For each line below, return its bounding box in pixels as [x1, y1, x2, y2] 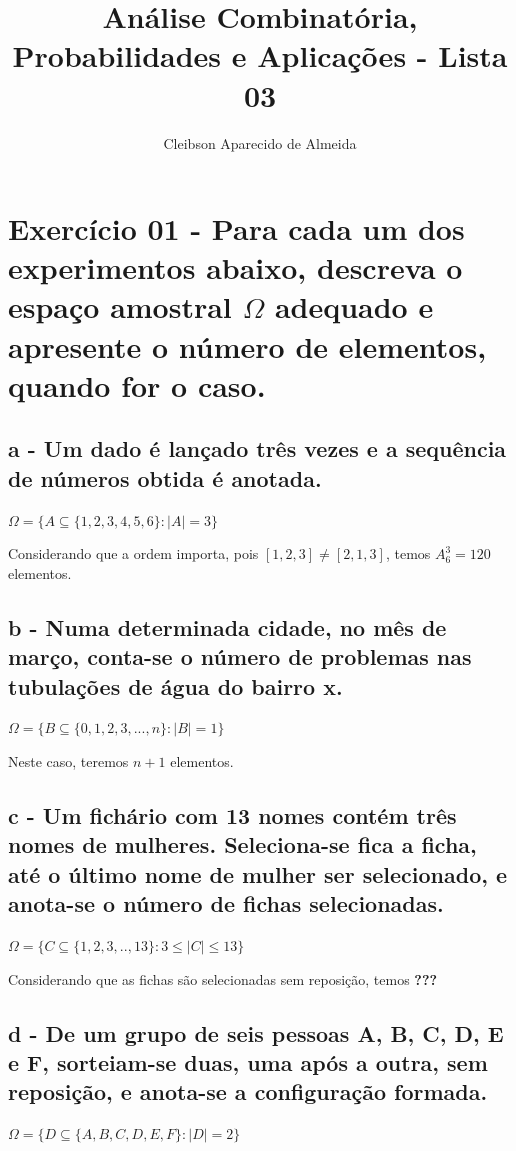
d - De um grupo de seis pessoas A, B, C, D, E [8, 1017, 504, 1048]
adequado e [274, 286, 434, 327]
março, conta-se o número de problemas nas [8, 641, 472, 672]
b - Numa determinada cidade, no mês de [8, 611, 447, 642]
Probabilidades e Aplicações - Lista [12, 35, 508, 76]
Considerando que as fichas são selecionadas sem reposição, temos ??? [8, 968, 438, 989]
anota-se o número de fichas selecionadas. [8, 888, 444, 919]
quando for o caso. [8, 364, 266, 405]
